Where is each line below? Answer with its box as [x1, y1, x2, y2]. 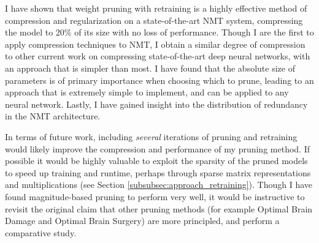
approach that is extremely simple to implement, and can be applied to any [5, 86, 289, 99]
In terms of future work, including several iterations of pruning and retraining [5, 130, 298, 143]
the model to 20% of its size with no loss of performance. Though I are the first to [5, 26, 314, 39]
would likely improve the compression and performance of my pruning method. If [5, 142, 310, 155]
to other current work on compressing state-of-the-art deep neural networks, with [5, 50, 310, 62]
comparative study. [5, 226, 77, 239]
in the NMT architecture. [5, 110, 101, 122]
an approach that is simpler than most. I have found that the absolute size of [5, 61, 295, 74]
